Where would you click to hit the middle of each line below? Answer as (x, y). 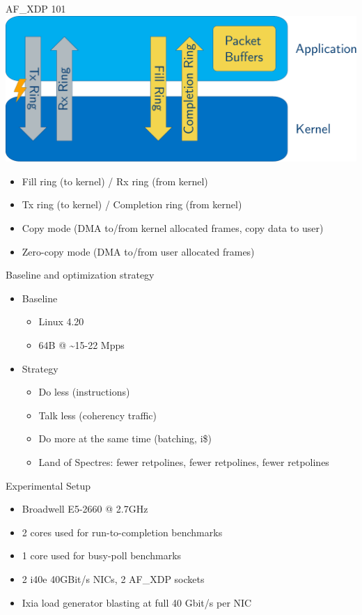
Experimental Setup (48, 485)
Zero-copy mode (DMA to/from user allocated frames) (138, 251)
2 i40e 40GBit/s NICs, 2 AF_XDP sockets (113, 578)
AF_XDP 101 (36, 8)
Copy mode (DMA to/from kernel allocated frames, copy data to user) (173, 228)
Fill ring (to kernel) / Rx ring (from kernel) (115, 181)
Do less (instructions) (84, 392)
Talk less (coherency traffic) (97, 415)
